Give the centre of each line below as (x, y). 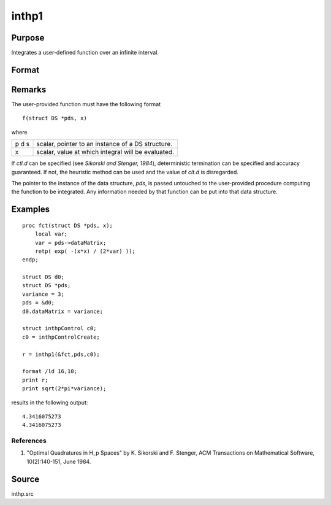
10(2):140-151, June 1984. (59, 461)
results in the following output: (50, 403)
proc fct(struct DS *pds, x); (68, 225)
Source (25, 479)
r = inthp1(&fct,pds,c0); (61, 354)
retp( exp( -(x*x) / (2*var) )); (85, 251)
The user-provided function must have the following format (86, 104)
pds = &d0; (39, 303)
